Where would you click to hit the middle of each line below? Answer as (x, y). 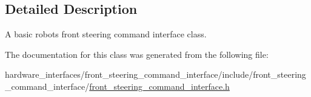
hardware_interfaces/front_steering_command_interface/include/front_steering (155, 74)
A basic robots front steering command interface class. (106, 34)
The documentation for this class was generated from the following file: (137, 54)
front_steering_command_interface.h (159, 86)
